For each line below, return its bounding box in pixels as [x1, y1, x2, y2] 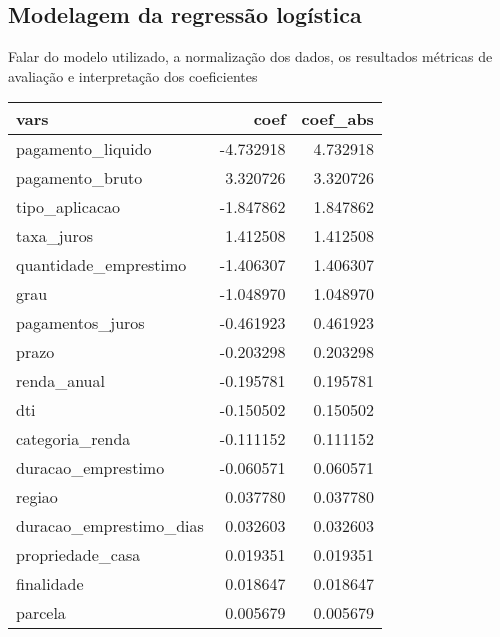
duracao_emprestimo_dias [16, 514, 204, 538]
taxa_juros [16, 224, 94, 248]
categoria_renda [16, 427, 131, 451]
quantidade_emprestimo [16, 253, 187, 277]
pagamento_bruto [16, 166, 143, 190]
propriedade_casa [16, 543, 141, 567]
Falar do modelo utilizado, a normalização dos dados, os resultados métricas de [8, 46, 493, 67]
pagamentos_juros [16, 311, 145, 335]
